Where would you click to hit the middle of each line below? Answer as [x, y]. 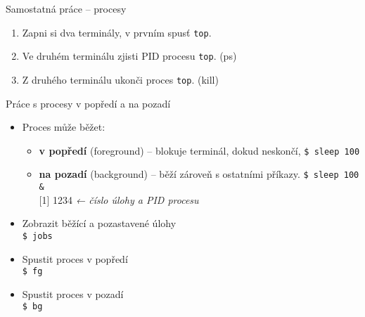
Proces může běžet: [64, 127]
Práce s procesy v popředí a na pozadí [88, 103]
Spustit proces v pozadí [73, 293]
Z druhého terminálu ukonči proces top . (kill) [120, 79]
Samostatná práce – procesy [66, 8]
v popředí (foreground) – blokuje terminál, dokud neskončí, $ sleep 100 [199, 150]
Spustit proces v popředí [75, 258]
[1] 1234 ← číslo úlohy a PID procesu [119, 199]
